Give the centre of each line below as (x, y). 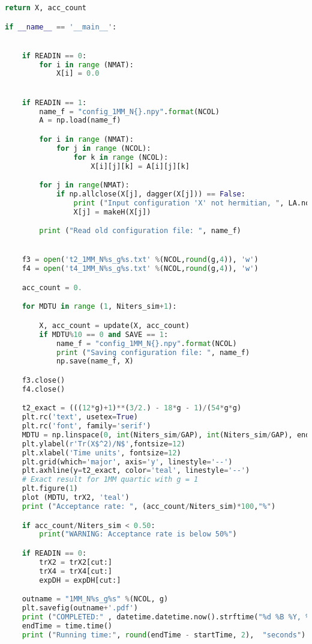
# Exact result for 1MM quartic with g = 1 (110, 480)
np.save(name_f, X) (95, 361)
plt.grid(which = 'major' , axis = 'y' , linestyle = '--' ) (127, 462)
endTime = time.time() (67, 626)
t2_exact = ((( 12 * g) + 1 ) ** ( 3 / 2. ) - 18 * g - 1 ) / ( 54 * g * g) (132, 408)
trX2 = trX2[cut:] (76, 562)
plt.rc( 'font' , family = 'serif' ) (86, 426)
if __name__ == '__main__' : (61, 27)
